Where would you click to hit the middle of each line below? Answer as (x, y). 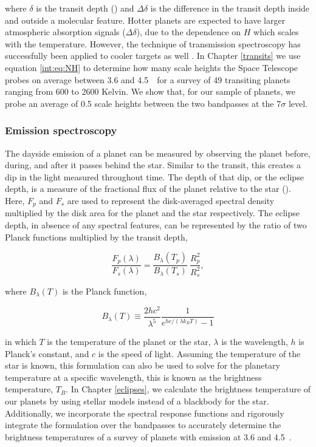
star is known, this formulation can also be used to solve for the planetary (143, 365)
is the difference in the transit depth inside (230, 8)
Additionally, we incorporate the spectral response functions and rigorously (145, 413)
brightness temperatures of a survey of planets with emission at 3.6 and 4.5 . (148, 436)
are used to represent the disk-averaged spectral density (171, 200)
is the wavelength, (255, 342)
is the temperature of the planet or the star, (129, 342)
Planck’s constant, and (47, 353)
